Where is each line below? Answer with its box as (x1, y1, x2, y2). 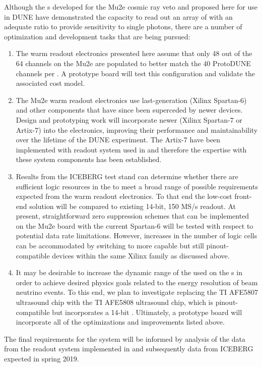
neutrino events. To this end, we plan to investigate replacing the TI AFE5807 (16, 287, 258, 297)
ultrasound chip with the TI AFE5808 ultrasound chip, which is (16, 297, 213, 307)
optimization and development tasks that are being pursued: (4, 31, 190, 41)
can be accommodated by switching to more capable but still (16, 240, 204, 251)
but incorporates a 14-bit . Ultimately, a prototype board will (52, 306, 242, 317)
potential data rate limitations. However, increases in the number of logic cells (16, 230, 257, 241)
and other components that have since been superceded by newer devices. (16, 104, 243, 115)
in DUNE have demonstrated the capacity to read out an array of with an (4, 11, 233, 22)
